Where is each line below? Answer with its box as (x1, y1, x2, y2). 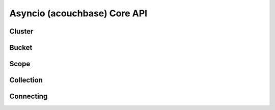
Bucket (9, 43, 33, 52)
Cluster (9, 27, 34, 36)
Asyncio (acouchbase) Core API (9, 8, 148, 19)
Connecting (9, 92, 48, 101)
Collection (9, 76, 43, 85)
